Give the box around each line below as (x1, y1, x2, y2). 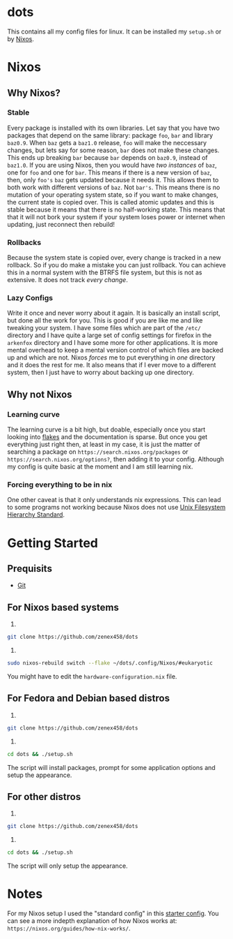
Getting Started (7, 535, 99, 551)
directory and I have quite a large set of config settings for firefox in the (7, 331, 212, 339)
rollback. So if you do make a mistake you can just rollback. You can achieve (7, 261, 226, 269)
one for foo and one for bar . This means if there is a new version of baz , (7, 168, 212, 177)
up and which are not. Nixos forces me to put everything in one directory (7, 353, 216, 362)
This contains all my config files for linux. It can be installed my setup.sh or (7, 27, 222, 36)
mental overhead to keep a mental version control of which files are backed (7, 346, 224, 355)
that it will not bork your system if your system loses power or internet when (7, 212, 225, 221)
